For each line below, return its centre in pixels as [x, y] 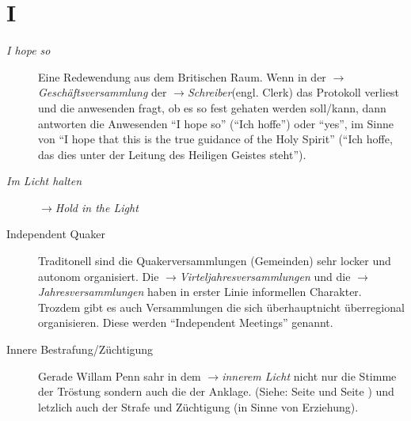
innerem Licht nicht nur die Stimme [309, 375]
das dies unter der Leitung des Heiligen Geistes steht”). [172, 154]
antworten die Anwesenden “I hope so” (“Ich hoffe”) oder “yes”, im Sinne [216, 123]
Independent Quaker [56, 234]
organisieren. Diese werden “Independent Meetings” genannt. [186, 322]
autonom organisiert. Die [99, 276]
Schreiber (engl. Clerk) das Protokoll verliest [293, 92]
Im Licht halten [44, 181]
